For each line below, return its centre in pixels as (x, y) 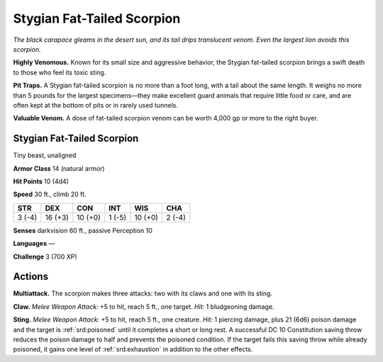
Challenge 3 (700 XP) (45, 256)
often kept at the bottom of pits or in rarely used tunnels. (96, 105)
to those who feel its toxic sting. (60, 72)
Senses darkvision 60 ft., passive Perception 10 (83, 230)
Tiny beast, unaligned (45, 155)
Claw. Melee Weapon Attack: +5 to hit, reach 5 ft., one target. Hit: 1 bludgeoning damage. (144, 306)
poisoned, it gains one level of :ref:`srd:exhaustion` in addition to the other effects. (133, 349)
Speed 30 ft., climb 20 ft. (50, 194)
